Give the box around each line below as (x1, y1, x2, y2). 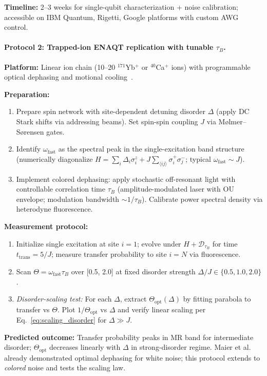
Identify (16, 143, 41, 154)
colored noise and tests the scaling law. (4, 362, 126, 373)
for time (212, 238, 238, 249)
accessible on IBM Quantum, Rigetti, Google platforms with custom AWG (4, 11, 239, 22)
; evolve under (137, 238, 181, 249)
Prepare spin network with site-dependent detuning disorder (16, 106, 205, 117)
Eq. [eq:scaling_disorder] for (16, 314, 107, 325)
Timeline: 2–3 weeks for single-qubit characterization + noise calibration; (4, 2, 238, 12)
